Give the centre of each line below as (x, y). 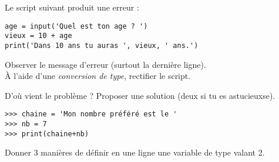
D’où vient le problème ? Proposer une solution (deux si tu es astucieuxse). (140, 95)
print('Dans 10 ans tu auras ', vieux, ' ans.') (102, 45)
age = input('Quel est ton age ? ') (76, 26)
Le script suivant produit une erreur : (72, 7)
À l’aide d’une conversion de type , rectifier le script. (98, 76)
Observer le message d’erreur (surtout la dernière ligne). (105, 64)
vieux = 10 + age (38, 36)
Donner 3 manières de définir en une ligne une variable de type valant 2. (135, 152)
